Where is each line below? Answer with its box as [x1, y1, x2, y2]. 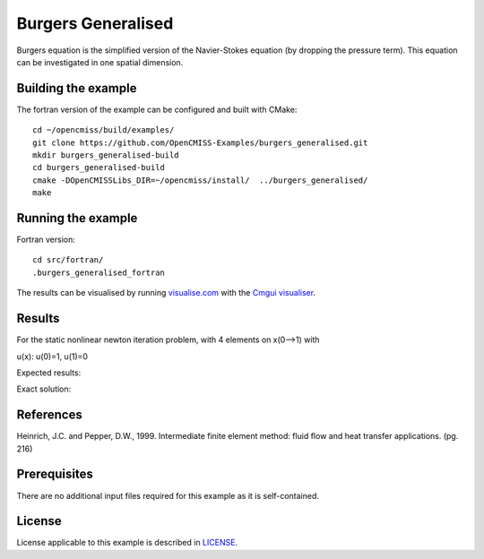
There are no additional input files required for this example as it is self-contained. [16, 490, 320, 501]
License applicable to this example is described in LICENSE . [16, 537, 238, 548]
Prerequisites [16, 467, 93, 482]
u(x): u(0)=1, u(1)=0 [16, 350, 89, 362]
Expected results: [16, 367, 82, 378]
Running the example [16, 211, 138, 226]
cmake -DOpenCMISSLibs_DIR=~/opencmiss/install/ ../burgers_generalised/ [32, 175, 368, 185]
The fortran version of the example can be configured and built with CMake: [16, 104, 298, 115]
